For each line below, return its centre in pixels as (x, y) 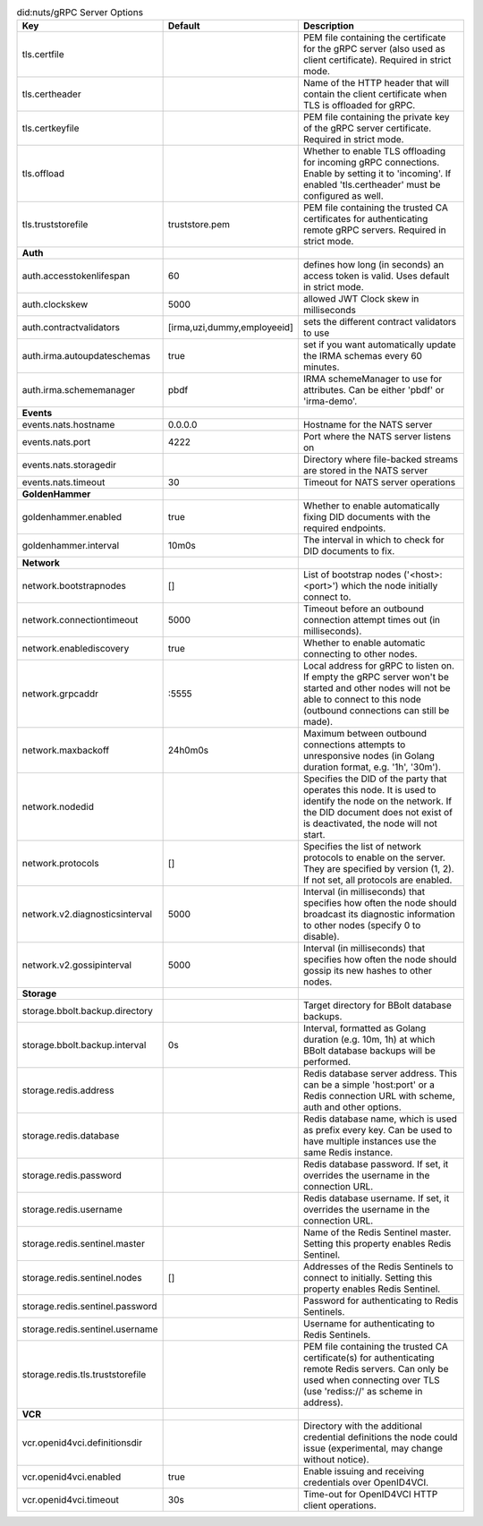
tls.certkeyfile (51, 128)
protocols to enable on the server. (374, 857)
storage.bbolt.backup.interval (84, 1045)
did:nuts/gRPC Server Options (80, 13)
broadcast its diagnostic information (379, 915)
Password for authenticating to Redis (381, 1300)
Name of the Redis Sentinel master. (377, 1232)
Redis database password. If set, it (376, 1164)
